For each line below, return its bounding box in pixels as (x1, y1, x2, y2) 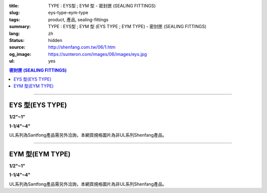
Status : (9, 37, 25, 43)
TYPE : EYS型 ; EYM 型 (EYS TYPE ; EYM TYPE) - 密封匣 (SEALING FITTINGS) (48, 24, 207, 30)
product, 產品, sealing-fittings (48, 16, 109, 22)
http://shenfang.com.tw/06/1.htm (48, 44, 116, 50)
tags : (9, 16, 20, 22)
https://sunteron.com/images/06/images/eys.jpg (48, 51, 147, 57)
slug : (9, 10, 20, 16)
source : (9, 44, 26, 50)
